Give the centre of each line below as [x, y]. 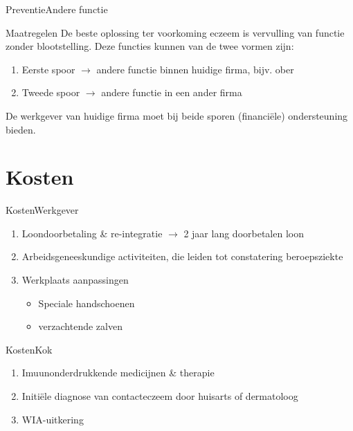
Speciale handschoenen [87, 303]
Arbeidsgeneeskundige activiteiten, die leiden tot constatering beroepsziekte [182, 256]
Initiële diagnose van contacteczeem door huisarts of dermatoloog [160, 396]
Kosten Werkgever [42, 210]
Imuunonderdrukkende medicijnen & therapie [118, 373]
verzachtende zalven [80, 326]
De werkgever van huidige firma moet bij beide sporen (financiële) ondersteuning [177, 115]
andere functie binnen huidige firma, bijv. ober [195, 69]
